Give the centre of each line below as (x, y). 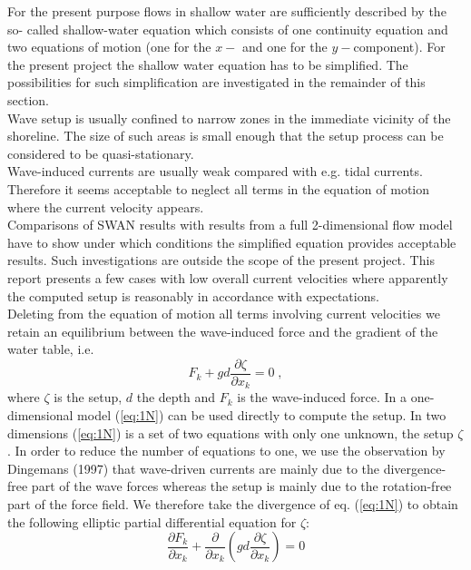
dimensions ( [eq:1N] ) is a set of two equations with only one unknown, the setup (231, 432)
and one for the (285, 47)
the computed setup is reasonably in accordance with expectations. (193, 295)
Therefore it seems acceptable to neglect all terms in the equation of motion (219, 188)
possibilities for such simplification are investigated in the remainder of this (216, 82)
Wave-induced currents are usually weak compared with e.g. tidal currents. (215, 171)
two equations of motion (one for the (109, 47)
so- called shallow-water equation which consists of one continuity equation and (228, 29)
